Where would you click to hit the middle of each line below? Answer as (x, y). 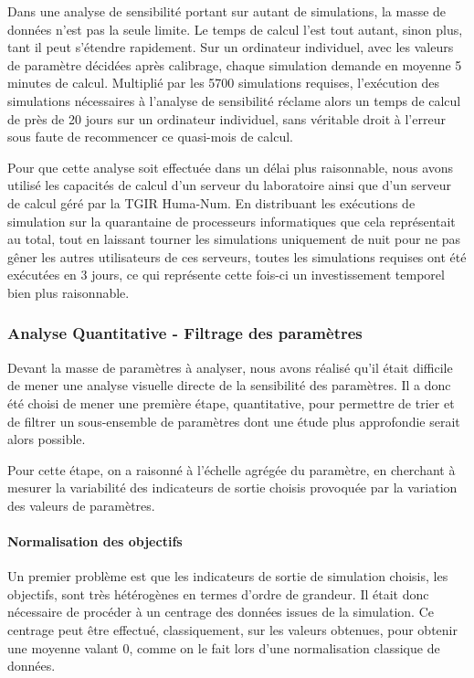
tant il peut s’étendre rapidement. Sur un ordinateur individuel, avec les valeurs (231, 47)
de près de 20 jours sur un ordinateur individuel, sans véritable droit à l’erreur (226, 118)
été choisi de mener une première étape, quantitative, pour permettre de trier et (231, 403)
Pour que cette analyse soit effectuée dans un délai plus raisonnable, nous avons (231, 167)
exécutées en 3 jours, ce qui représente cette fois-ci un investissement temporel (226, 275)
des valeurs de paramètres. (81, 505)
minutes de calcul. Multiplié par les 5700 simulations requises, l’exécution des (224, 83)
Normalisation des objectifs (95, 541)
